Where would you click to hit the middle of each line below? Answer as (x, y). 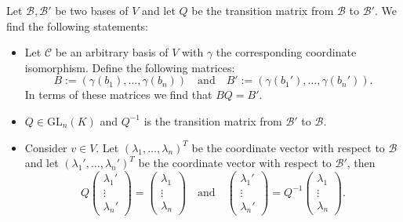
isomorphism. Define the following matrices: (130, 67)
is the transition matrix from (213, 120)
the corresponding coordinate (286, 52)
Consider (46, 147)
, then (361, 163)
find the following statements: (77, 25)
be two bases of (92, 10)
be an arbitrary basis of (112, 52)
